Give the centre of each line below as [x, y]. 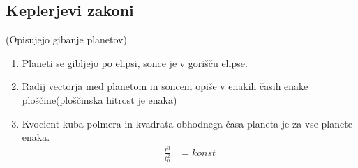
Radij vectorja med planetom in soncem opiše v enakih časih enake [165, 86]
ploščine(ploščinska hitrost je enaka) [99, 99]
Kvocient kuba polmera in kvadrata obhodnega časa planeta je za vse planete [187, 123]
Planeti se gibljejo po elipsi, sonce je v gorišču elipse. [135, 62]
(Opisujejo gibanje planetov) [66, 39]
